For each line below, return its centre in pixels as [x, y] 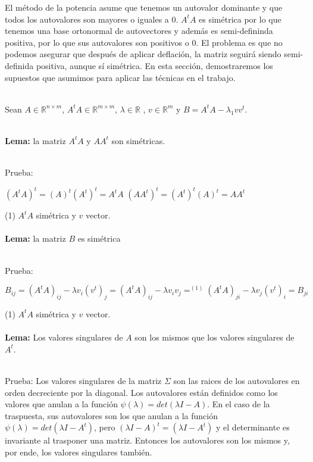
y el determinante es [253, 427]
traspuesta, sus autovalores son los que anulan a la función [112, 415]
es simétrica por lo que [240, 19]
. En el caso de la [239, 404]
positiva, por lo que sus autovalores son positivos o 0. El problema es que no [144, 42]
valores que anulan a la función [61, 404]
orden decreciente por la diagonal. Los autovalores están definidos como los [141, 392]
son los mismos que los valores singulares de [215, 337]
